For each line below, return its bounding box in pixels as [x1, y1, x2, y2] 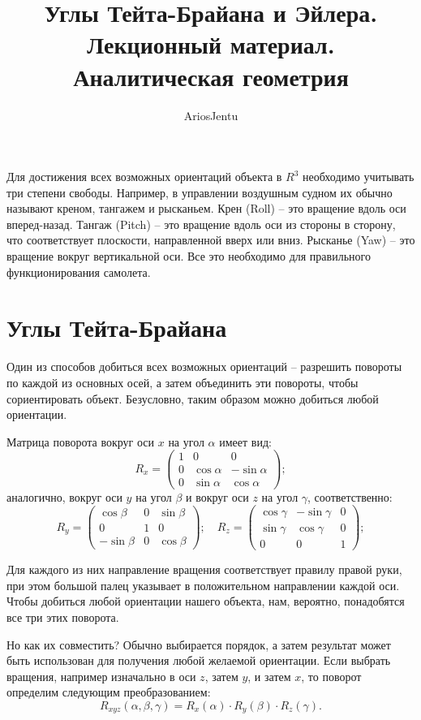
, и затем [247, 667, 291, 684]
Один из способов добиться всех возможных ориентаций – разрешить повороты [6, 358, 402, 375]
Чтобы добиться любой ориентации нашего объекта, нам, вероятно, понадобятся [6, 593, 405, 610]
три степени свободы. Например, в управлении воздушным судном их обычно [6, 183, 393, 200]
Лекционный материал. [87, 28, 335, 61]
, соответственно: [307, 488, 393, 505]
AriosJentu [183, 106, 238, 123]
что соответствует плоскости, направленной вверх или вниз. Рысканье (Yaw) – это [6, 231, 415, 248]
